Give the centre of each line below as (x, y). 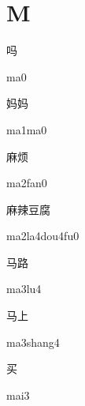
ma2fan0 (27, 183)
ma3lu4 (24, 289)
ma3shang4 (33, 342)
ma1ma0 (27, 129)
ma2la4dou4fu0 (43, 236)
